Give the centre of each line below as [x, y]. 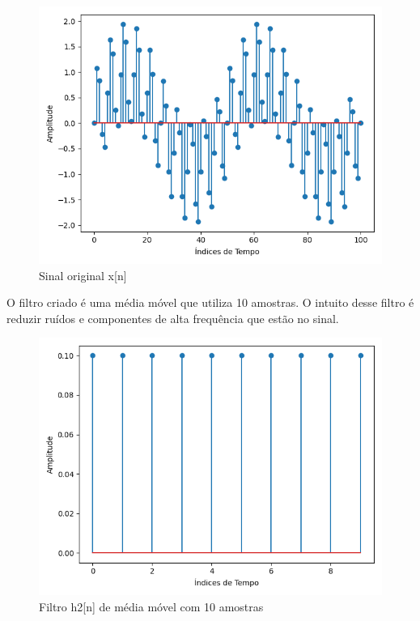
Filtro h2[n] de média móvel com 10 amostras [151, 606]
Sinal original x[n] [83, 275]
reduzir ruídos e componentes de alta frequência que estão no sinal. [173, 318]
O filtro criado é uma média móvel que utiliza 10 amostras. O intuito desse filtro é [210, 302]
